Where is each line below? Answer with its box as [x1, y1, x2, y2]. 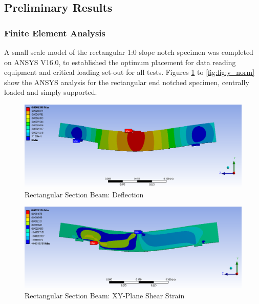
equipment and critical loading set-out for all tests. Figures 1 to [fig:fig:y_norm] [4, 67, 255, 77]
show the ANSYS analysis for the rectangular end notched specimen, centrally [4, 76, 249, 87]
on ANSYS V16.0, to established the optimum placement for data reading [4, 56, 236, 67]
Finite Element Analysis [4, 26, 105, 39]
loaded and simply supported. [4, 87, 97, 97]
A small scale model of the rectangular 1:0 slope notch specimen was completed [4, 47, 253, 57]
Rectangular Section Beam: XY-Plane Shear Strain [25, 290, 185, 300]
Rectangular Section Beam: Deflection [25, 189, 144, 199]
